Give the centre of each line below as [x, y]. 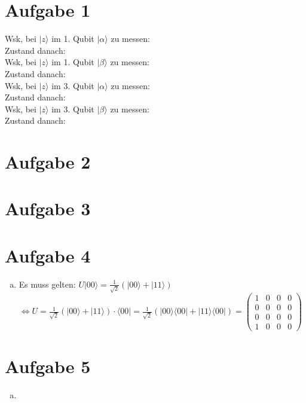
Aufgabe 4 [48, 255]
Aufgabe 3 [48, 208]
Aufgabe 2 [48, 162]
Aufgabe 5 [48, 366]
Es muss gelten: [47, 284]
